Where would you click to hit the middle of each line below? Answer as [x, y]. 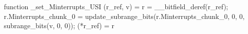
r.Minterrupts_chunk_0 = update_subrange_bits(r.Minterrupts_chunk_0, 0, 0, [124, 16]
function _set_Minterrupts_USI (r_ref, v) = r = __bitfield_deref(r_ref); [116, 6]
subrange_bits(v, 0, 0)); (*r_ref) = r [59, 25]
